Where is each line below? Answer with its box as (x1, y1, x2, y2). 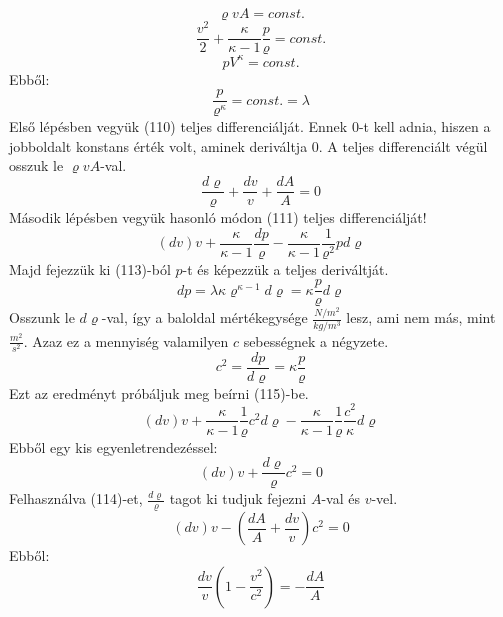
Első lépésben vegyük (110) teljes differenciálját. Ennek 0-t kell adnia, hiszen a (9, 116, 491, 137)
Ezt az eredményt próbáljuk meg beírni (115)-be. (9, 382, 309, 403)
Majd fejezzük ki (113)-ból (9, 258, 171, 279)
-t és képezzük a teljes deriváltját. (182, 258, 389, 279)
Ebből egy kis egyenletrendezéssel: (9, 436, 218, 457)
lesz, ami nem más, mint (346, 307, 496, 328)
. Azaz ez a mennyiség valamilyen (23, 330, 229, 351)
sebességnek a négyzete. (243, 330, 389, 351)
